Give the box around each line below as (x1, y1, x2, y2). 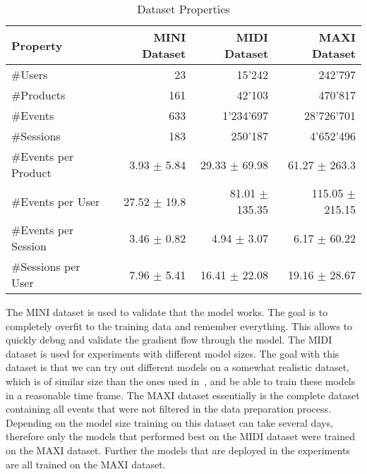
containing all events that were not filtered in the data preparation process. (6, 401, 331, 416)
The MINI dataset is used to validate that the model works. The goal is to (6, 305, 328, 319)
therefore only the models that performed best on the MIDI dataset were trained (6, 429, 355, 444)
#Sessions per (11, 258, 80, 274)
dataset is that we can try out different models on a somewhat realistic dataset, (6, 360, 350, 375)
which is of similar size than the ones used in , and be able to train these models (6, 373, 356, 388)
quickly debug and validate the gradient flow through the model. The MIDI (6, 332, 332, 347)
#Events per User (11, 193, 100, 209)
